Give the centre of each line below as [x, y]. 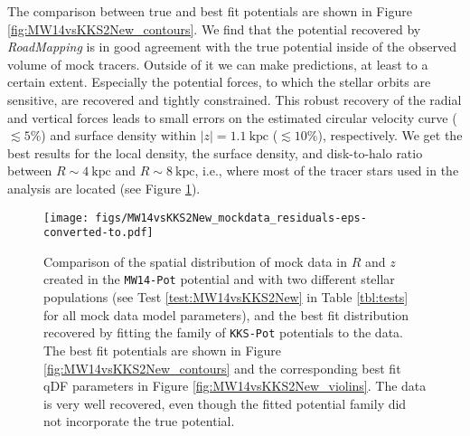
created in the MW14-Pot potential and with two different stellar [219, 279]
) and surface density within [119, 135]
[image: [66, 218]
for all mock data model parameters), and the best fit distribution [226, 314]
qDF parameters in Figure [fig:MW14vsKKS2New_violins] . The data [235, 386]
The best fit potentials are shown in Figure [163, 350]
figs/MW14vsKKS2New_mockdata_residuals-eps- [231, 218]
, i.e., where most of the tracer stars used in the [327, 171]
